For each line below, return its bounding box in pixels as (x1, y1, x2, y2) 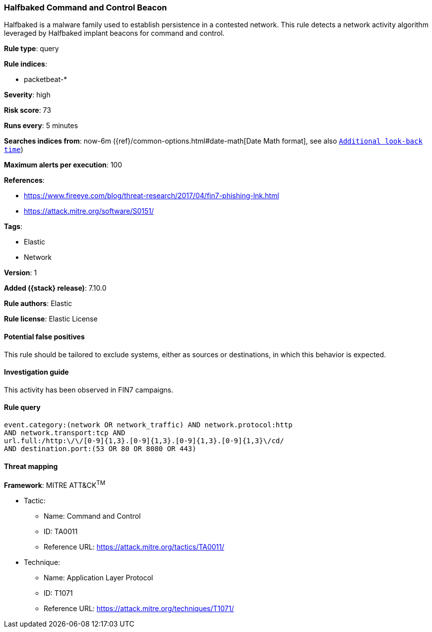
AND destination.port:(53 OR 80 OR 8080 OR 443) (4, 445, 196, 453)
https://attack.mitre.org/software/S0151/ (24, 207, 154, 216)
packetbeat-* (24, 75, 67, 84)
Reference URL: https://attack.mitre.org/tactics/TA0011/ (44, 542, 225, 551)
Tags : (4, 222, 23, 231)
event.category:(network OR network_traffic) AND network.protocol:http (4, 421, 293, 429)
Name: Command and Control (44, 511, 141, 520)
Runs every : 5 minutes (4, 121, 78, 130)
